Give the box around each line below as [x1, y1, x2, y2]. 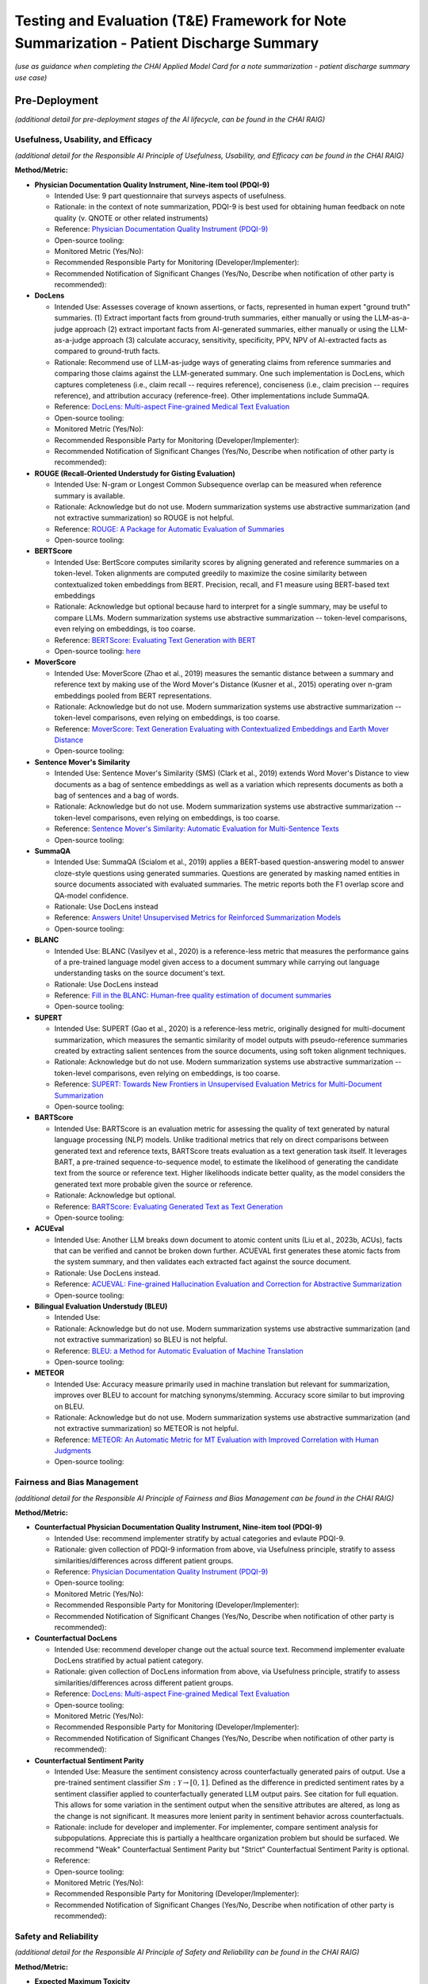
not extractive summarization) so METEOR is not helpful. [54, 1424, 239, 1433]
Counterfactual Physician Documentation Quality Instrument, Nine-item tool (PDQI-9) [34, 1522, 323, 1532]
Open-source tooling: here [54, 646, 141, 656]
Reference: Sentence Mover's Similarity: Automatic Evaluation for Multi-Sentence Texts [54, 824, 340, 833]
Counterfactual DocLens [34, 1633, 118, 1643]
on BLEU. [54, 1401, 85, 1411]
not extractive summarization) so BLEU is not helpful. [54, 1335, 228, 1344]
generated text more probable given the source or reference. [54, 1179, 254, 1189]
